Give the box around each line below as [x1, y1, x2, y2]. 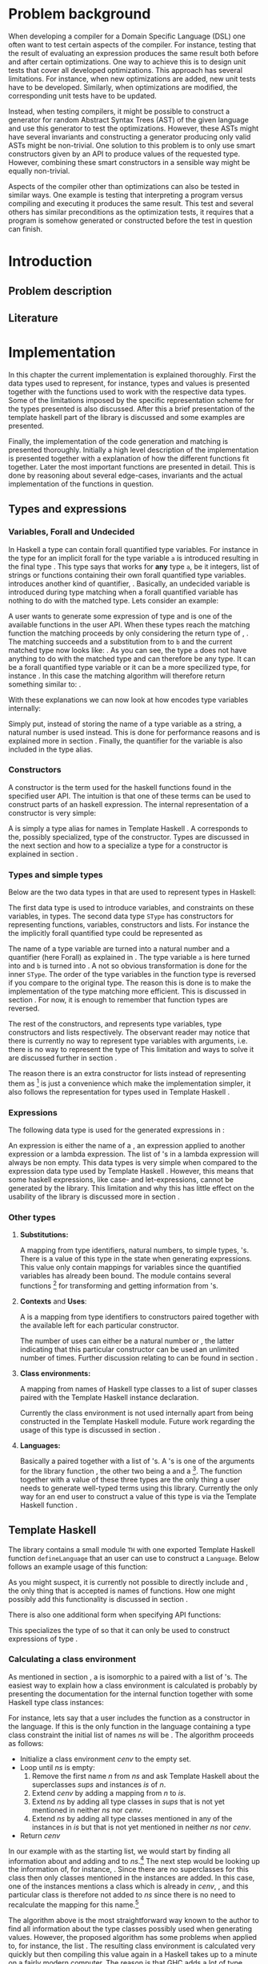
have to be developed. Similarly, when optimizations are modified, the [8, 82, 238, 92]
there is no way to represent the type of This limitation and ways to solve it [8, 1045, 254, 1055]
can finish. [8, 224, 43, 233]
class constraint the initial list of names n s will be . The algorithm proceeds [8, 1730, 254, 1740]
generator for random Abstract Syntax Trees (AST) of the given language [8, 115, 250, 124]
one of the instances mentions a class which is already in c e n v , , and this [8, 1881, 249, 1891]
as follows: [8, 1738, 44, 1748]
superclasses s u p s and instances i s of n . [31, 1780, 166, 1789]
